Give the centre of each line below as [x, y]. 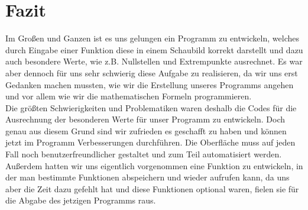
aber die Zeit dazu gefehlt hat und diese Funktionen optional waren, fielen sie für [152, 188]
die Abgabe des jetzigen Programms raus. [81, 200]
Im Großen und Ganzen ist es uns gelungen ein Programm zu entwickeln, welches [152, 38]
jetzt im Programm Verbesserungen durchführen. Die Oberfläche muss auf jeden [150, 142]
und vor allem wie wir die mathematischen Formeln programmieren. [129, 96]
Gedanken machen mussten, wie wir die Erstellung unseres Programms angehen [150, 84]
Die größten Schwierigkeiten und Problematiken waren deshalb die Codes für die [151, 107]
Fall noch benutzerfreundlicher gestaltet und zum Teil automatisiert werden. [144, 154]
